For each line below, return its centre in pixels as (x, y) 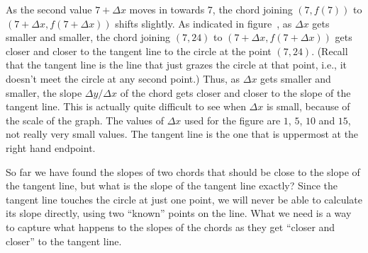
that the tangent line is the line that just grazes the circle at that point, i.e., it (176, 65)
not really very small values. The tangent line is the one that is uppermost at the (182, 134)
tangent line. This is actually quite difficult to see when (126, 106)
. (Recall (330, 51)
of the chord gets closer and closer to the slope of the (235, 92)
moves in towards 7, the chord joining (211, 9)
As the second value (49, 9)
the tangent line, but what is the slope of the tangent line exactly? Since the (172, 186)
